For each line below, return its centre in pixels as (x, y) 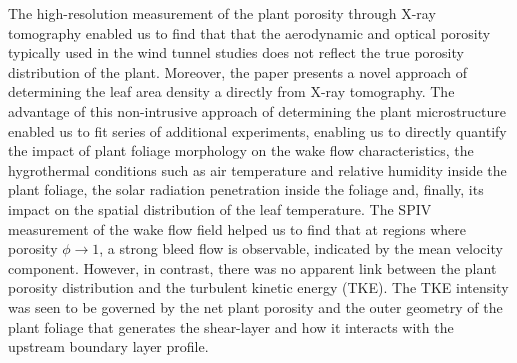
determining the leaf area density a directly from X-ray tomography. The (231, 91)
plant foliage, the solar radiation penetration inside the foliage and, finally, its (246, 189)
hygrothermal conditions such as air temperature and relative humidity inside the (257, 169)
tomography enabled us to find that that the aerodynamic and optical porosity (249, 32)
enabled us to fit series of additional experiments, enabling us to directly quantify (257, 130)
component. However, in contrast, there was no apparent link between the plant (252, 267)
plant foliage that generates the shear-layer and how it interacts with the (231, 326)
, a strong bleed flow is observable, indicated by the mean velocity (301, 248)
